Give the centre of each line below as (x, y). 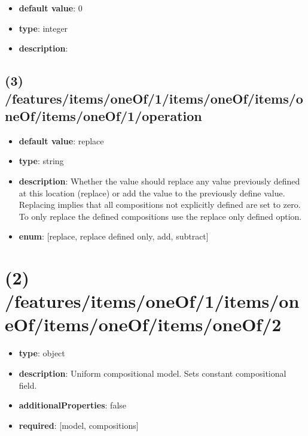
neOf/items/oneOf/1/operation (103, 115)
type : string (41, 161)
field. (28, 385)
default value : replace (61, 140)
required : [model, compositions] (79, 425)
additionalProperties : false (73, 405)
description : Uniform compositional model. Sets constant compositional (153, 373)
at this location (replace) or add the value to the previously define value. (152, 193)
